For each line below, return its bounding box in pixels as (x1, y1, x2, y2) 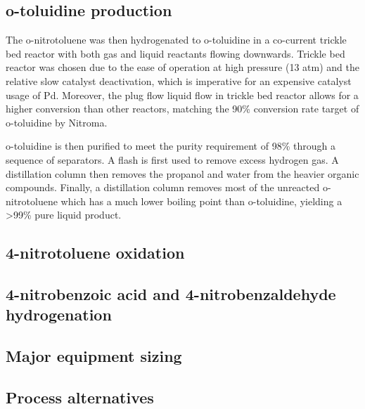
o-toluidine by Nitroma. (6, 115, 108, 129)
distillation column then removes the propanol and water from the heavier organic (6, 166, 359, 181)
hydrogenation (6, 304, 112, 325)
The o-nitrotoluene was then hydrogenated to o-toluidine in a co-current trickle (6, 32, 347, 47)
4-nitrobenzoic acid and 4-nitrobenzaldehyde (6, 283, 336, 305)
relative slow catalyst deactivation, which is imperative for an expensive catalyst (6, 73, 352, 88)
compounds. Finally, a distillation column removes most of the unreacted (6, 180, 320, 195)
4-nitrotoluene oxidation (6, 242, 185, 264)
